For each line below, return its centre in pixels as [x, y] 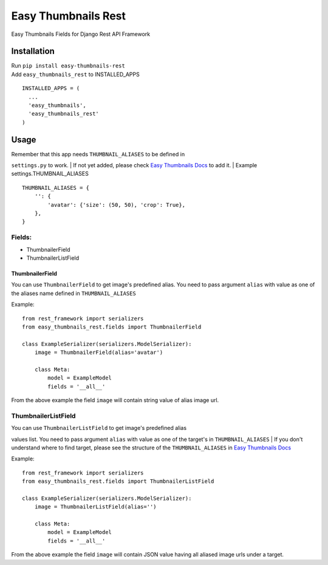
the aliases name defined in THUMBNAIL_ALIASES [73, 293]
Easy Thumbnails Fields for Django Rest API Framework [81, 34]
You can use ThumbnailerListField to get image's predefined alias [99, 428]
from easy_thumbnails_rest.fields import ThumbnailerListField [118, 481]
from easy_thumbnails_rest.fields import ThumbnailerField [112, 327]
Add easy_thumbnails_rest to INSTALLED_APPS [75, 74]
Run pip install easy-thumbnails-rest [68, 66]
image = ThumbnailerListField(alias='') [96, 507]
